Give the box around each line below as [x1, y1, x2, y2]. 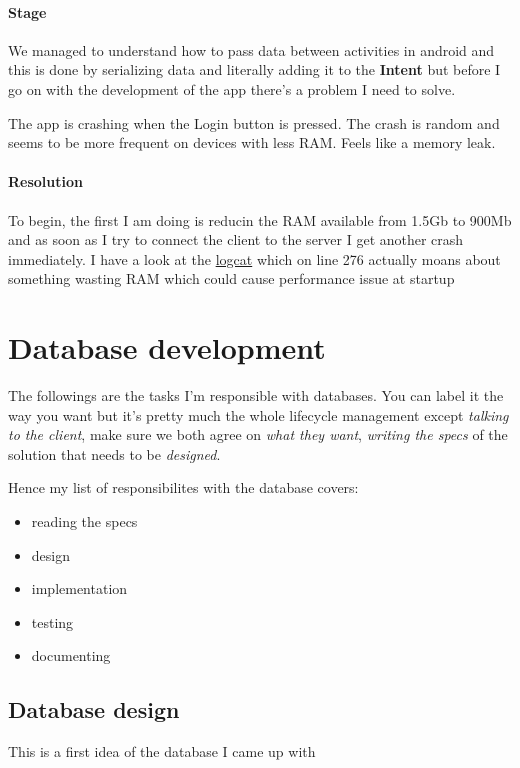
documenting [31, 645, 111, 666]
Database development [8, 327, 326, 368]
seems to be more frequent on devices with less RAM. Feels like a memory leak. [8, 132, 496, 153]
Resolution [8, 171, 83, 192]
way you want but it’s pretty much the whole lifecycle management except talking [8, 404, 509, 425]
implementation [31, 578, 128, 599]
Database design [8, 694, 180, 725]
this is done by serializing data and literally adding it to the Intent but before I [8, 59, 501, 80]
